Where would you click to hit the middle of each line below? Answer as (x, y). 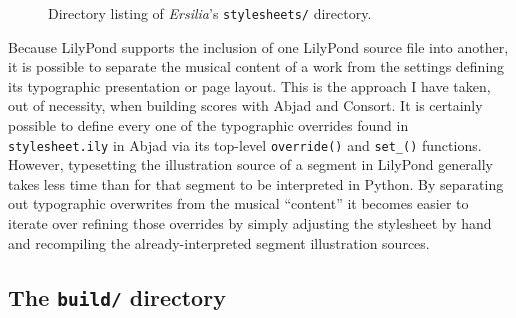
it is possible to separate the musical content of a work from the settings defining (256, 66)
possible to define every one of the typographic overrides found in (208, 125)
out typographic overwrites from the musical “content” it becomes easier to (238, 203)
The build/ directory (117, 296)
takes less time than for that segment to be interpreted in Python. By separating (256, 183)
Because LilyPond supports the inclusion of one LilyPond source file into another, (258, 46)
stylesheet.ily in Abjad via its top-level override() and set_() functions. (245, 144)
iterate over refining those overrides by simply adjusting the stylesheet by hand (250, 223)
